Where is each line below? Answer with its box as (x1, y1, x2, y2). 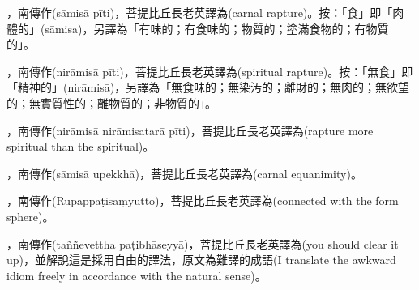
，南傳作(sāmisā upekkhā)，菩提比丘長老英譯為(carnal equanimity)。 (6, 164, 362, 181)
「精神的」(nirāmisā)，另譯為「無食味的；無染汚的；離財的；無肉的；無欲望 (6, 79, 410, 96)
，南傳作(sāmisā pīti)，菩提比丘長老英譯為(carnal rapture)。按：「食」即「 (6, 4, 393, 20)
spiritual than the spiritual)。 (6, 138, 155, 155)
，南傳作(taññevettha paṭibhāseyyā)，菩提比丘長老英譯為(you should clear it (6, 235, 399, 252)
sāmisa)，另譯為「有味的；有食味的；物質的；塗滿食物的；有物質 (45, 19, 389, 36)
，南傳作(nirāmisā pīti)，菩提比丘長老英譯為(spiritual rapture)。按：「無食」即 (6, 62, 413, 79)
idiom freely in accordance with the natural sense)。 (6, 267, 267, 284)
